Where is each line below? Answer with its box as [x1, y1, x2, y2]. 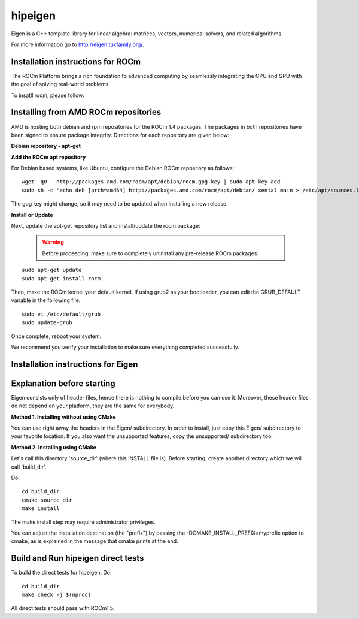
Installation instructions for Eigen [11, 359, 138, 369]
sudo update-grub [22, 319, 72, 326]
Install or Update [11, 211, 53, 218]
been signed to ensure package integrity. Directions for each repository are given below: [11, 131, 230, 138]
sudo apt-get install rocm [22, 275, 101, 282]
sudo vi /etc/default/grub [22, 310, 101, 318]
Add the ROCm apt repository [11, 153, 86, 161]
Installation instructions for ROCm [11, 56, 141, 67]
